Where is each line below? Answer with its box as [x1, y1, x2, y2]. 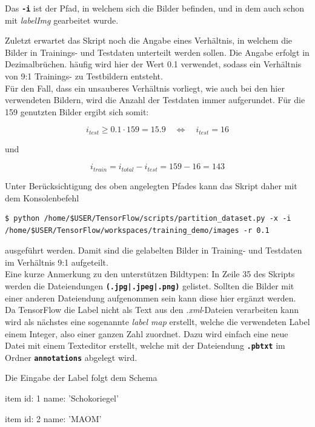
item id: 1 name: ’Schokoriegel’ [5, 392, 119, 404]
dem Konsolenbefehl [5, 191, 79, 204]
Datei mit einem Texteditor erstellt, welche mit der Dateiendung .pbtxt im [5, 339, 285, 352]
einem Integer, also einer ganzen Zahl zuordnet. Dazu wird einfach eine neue [5, 327, 288, 340]
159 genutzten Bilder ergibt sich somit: [5, 105, 149, 118]
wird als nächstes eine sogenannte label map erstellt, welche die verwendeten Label [5, 315, 310, 328]
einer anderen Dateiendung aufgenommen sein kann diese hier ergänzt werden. [5, 291, 296, 304]
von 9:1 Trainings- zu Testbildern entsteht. [5, 70, 163, 82]
